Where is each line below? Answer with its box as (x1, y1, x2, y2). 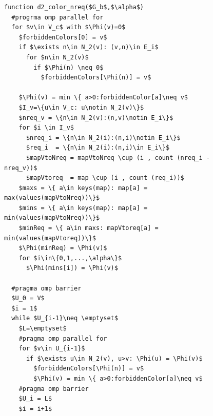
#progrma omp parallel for (11, 13, 104, 21)
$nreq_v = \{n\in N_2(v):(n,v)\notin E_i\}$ (18, 114, 173, 121)
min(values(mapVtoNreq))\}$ (4, 214, 100, 222)
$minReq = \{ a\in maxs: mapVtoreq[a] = (18, 224, 159, 232)
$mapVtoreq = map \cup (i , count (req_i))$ (26, 174, 184, 182)
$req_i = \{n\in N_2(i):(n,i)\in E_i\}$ (26, 144, 170, 152)
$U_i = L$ (18, 395, 52, 403)
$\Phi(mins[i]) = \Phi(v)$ (26, 264, 118, 272)
